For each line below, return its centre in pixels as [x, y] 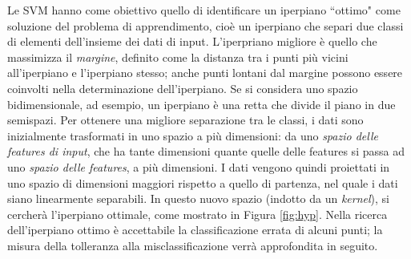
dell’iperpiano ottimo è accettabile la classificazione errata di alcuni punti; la [195, 230]
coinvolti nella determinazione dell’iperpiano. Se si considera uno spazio [183, 88]
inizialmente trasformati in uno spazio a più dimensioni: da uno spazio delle [193, 135]
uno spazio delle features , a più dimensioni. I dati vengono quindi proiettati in [199, 166]
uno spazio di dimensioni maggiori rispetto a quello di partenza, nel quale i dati [203, 182]
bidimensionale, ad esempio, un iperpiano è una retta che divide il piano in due [201, 104]
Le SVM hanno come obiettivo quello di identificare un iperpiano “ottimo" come [204, 10]
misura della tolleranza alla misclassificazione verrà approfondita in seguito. [193, 245]
